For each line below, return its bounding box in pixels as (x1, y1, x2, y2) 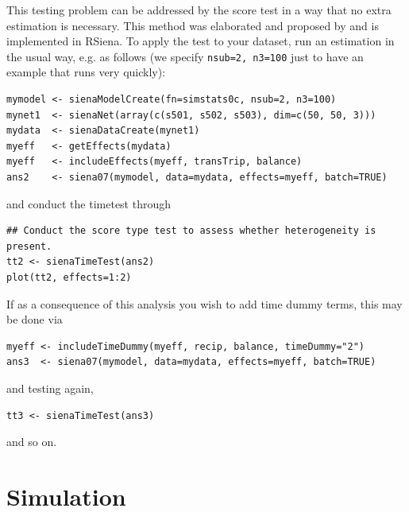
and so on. (6, 433, 57, 450)
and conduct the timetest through (6, 195, 172, 211)
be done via (6, 311, 63, 328)
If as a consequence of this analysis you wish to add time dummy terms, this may (6, 295, 403, 312)
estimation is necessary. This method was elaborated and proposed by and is (6, 17, 379, 33)
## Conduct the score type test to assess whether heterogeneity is (6, 225, 376, 237)
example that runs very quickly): (6, 64, 166, 80)
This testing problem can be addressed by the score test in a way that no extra (6, 2, 392, 17)
